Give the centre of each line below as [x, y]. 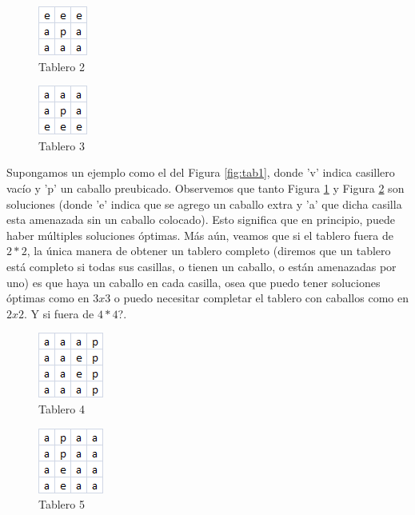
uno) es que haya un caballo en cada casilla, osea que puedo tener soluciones [194, 282]
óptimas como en [48, 298]
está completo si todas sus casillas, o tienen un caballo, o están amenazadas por [202, 266]
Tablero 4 [62, 408]
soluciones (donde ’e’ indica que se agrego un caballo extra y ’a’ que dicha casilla [204, 204]
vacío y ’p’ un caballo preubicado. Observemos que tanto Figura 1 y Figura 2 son [206, 188]
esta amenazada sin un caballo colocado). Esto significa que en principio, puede [201, 220]
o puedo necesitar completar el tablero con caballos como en [261, 298]
